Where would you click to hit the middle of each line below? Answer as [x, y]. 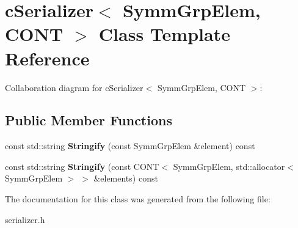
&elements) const [126, 178]
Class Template [164, 34]
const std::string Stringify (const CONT [82, 166]
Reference [47, 58]
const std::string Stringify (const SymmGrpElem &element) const [130, 146]
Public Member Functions [89, 120]
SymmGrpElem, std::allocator [229, 166]
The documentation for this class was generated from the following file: [138, 199]
